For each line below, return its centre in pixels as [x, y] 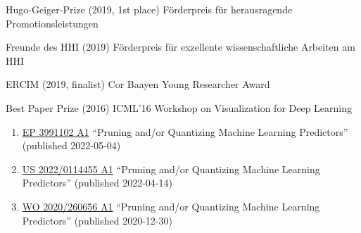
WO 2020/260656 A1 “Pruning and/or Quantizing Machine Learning [171, 206]
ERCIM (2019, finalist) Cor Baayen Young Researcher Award [138, 84]
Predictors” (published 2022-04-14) [97, 183]
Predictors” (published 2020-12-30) [97, 220]
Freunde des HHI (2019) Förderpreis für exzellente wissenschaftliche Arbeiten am [180, 47]
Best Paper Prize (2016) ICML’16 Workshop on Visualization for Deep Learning [179, 107]
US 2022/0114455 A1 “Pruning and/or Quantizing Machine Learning [171, 169]
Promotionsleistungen [52, 23]
